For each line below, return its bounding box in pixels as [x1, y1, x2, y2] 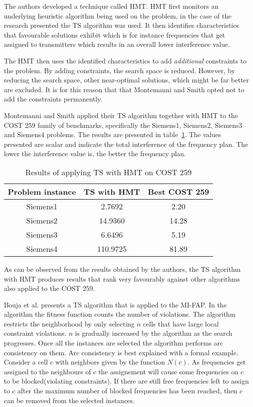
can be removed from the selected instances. [4, 395, 135, 405]
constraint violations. [4, 328, 67, 338]
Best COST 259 [147, 185, 209, 197]
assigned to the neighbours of [4, 366, 91, 376]
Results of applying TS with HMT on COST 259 [25, 166, 192, 178]
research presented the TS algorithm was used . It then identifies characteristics [4, 20, 239, 30]
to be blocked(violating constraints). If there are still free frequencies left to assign [4, 376, 249, 386]
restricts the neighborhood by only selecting [4, 318, 135, 328]
